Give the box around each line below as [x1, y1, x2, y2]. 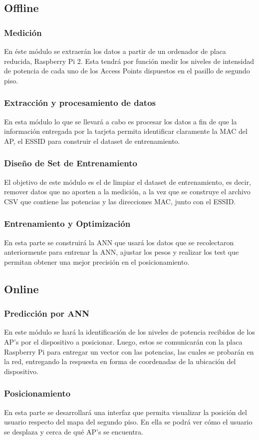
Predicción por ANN [4, 307, 90, 320]
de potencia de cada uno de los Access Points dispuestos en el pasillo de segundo [4, 65, 250, 76]
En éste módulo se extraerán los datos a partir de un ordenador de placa [4, 46, 226, 56]
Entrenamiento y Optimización [4, 217, 131, 230]
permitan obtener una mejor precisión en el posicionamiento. [4, 256, 190, 267]
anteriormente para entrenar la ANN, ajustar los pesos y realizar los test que [4, 247, 239, 257]
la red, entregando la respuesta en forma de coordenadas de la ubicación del [4, 356, 236, 367]
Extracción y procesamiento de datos [4, 96, 156, 109]
